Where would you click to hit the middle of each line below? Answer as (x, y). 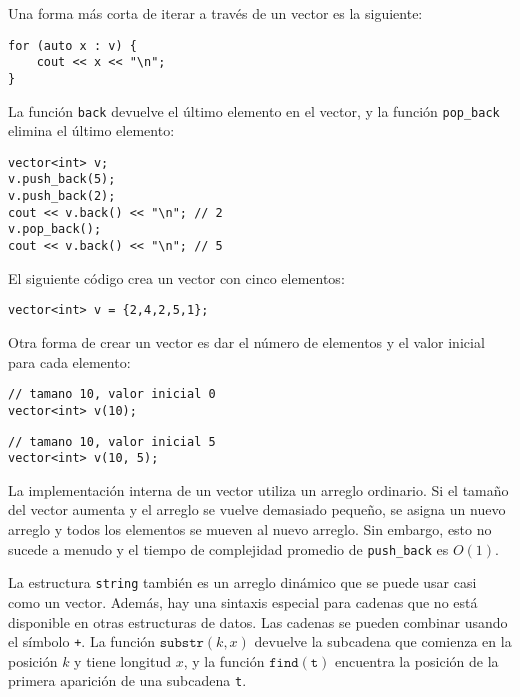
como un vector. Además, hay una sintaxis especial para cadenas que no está (243, 601)
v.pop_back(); (55, 229)
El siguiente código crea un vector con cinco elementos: (176, 277)
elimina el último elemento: (91, 130)
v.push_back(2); (62, 196)
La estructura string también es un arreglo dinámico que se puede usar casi (242, 582)
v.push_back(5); (62, 179)
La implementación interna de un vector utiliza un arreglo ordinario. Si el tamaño (258, 489)
